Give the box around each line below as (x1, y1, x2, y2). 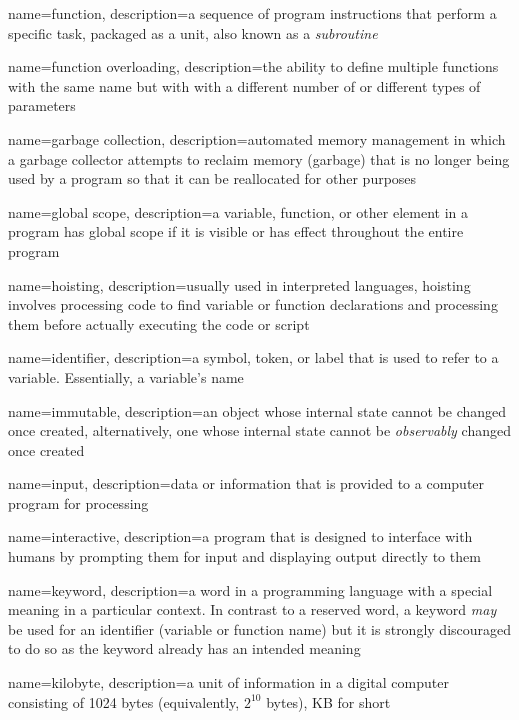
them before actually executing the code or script (8, 313, 310, 334)
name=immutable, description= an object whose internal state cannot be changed (8, 400, 507, 421)
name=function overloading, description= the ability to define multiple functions (8, 56, 499, 77)
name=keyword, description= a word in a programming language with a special (8, 579, 493, 600)
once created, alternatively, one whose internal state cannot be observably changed (8, 420, 511, 441)
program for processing (8, 492, 149, 513)
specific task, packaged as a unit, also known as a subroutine (8, 22, 378, 43)
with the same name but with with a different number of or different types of (8, 75, 481, 96)
